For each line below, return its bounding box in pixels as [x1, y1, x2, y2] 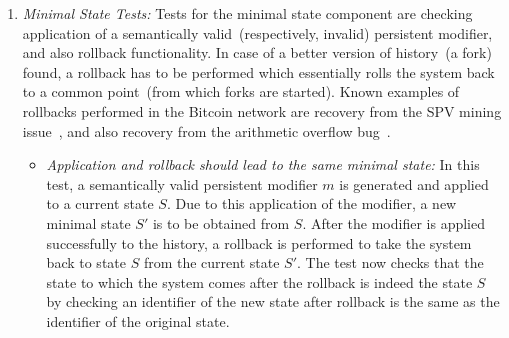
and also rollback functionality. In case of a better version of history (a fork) [22, 42, 492, 63]
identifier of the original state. [46, 310, 230, 331]
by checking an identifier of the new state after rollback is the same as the [46, 291, 500, 312]
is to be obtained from [152, 212, 290, 233]
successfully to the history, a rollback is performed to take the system [46, 232, 472, 253]
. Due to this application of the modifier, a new [166, 193, 457, 214]
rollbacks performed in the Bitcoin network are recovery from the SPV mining [22, 100, 502, 121]
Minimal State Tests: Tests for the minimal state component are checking [22, 3, 473, 23]
